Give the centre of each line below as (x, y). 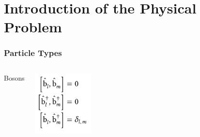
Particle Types (33, 53)
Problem (33, 27)
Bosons (14, 77)
